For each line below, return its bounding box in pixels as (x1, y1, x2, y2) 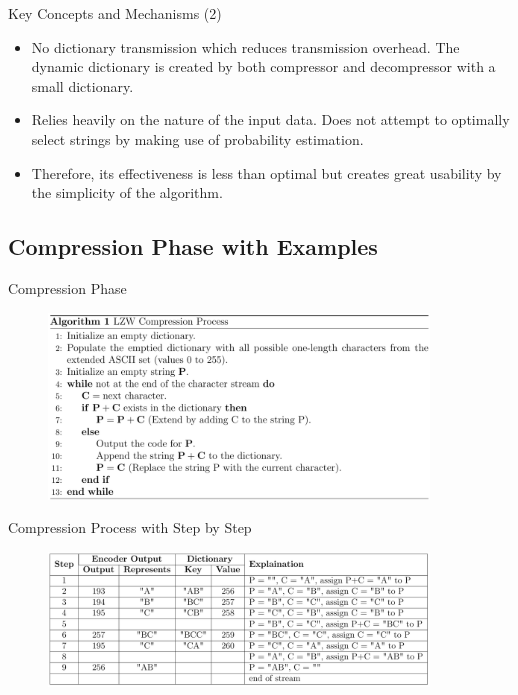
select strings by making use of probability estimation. (31, 128, 364, 149)
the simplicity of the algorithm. (31, 182, 223, 203)
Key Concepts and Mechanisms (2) (8, 3, 222, 23)
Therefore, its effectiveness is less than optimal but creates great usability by (31, 162, 502, 183)
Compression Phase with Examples (8, 231, 378, 262)
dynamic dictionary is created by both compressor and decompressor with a (31, 56, 496, 77)
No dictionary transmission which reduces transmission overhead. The (31, 36, 460, 57)
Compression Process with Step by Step (8, 517, 252, 538)
